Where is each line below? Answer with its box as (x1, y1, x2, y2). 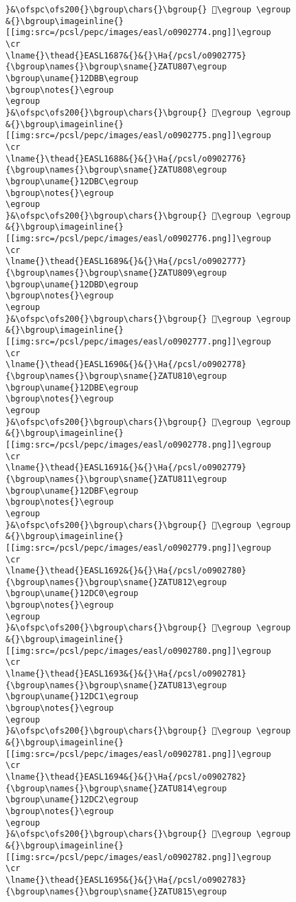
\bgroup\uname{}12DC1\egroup (5, 692, 139, 702)
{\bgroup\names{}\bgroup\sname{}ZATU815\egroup (5, 886, 227, 896)
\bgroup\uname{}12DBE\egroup (5, 382, 139, 393)
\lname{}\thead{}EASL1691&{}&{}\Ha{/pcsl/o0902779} (5, 463, 247, 473)
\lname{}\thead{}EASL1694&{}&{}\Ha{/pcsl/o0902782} (5, 771, 247, 782)
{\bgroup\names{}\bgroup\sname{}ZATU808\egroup (5, 165, 227, 175)
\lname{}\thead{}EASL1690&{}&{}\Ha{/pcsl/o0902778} (5, 360, 247, 370)
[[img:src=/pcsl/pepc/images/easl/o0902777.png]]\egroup (5, 337, 271, 347)
